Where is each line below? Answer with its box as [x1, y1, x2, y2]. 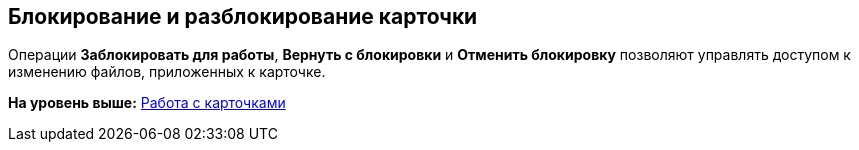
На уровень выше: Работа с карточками [8, 94, 286, 112]
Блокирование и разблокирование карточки [8, 4, 478, 29]
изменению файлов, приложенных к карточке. [8, 63, 326, 81]
